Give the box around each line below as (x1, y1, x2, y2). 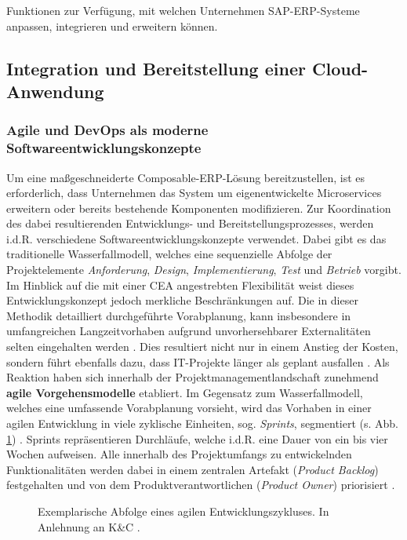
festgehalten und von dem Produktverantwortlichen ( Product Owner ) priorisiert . (6, 476, 395, 493)
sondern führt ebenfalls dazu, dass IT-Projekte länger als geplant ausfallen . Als (6, 353, 390, 370)
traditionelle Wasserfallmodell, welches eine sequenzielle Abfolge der (6, 246, 333, 262)
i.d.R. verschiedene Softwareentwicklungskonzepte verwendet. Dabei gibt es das (6, 230, 387, 246)
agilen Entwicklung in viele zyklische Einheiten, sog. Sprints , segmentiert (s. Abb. (6, 415, 399, 431)
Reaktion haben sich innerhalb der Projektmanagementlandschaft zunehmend (6, 369, 379, 385)
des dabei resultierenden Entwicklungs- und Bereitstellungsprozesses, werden (6, 215, 374, 232)
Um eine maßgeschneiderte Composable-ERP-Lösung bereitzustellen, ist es (6, 169, 365, 185)
